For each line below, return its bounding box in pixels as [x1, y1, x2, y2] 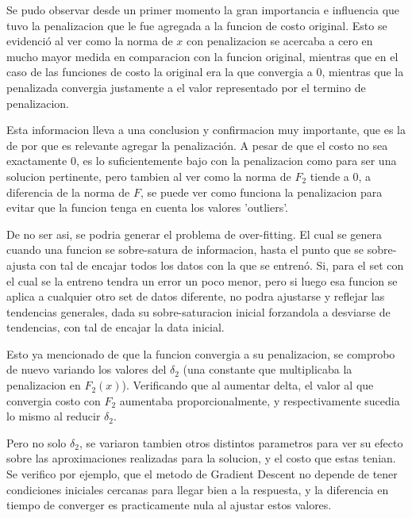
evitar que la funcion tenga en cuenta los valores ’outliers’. [6, 199, 289, 216]
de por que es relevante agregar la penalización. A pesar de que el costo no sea [6, 136, 388, 153]
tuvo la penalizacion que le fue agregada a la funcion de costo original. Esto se [6, 17, 387, 33]
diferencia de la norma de [6, 183, 130, 200]
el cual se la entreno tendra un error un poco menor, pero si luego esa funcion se [6, 272, 398, 289]
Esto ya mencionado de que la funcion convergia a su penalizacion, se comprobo [6, 345, 395, 362]
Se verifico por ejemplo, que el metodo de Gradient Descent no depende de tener [6, 466, 398, 482]
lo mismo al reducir [6, 408, 101, 424]
